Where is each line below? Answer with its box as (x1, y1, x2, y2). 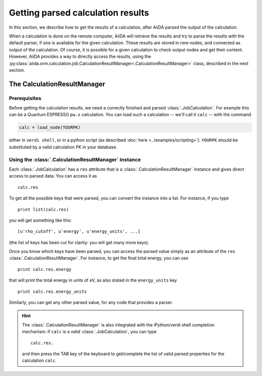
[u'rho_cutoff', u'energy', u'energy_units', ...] (17, 229, 141, 234)
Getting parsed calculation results (9, 7, 149, 18)
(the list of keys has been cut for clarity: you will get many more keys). (9, 239, 149, 245)
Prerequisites (9, 95, 41, 102)
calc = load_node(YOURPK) (19, 125, 81, 130)
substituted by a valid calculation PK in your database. (9, 144, 117, 150)
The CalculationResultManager (9, 80, 105, 88)
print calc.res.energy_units (17, 288, 87, 294)
